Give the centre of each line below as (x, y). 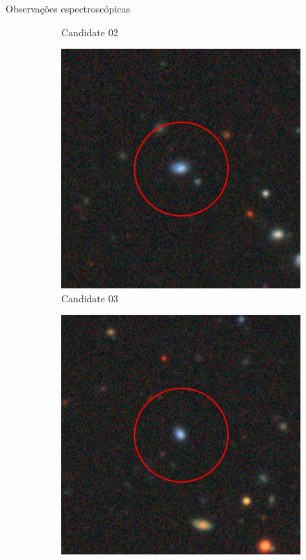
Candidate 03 (90, 298)
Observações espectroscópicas (68, 8)
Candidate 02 (90, 32)
